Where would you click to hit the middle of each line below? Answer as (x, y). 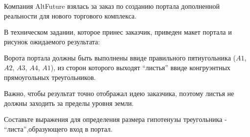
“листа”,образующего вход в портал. (58, 128)
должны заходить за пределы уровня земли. (69, 103)
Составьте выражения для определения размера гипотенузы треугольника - (115, 119)
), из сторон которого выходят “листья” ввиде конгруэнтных (140, 67)
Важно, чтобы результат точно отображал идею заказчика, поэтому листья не (119, 93)
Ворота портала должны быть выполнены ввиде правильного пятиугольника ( (120, 58)
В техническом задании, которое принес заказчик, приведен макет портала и (118, 32)
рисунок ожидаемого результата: (52, 41)
